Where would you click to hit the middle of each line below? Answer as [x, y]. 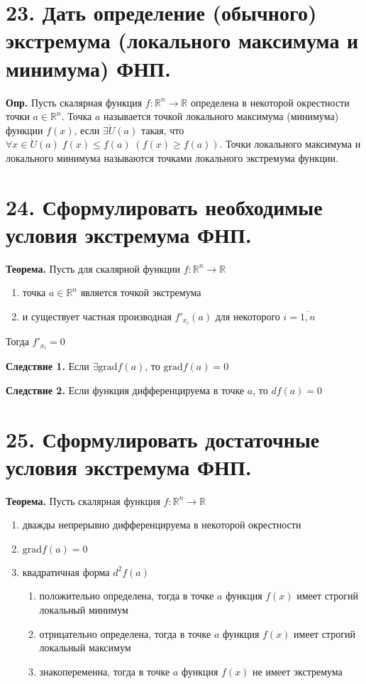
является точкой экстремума [141, 292]
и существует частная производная [97, 316]
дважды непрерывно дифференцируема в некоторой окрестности [162, 525]
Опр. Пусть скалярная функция [74, 102]
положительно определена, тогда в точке [127, 596]
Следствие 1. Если [48, 366]
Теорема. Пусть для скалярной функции [93, 268]
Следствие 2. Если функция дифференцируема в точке [125, 390]
